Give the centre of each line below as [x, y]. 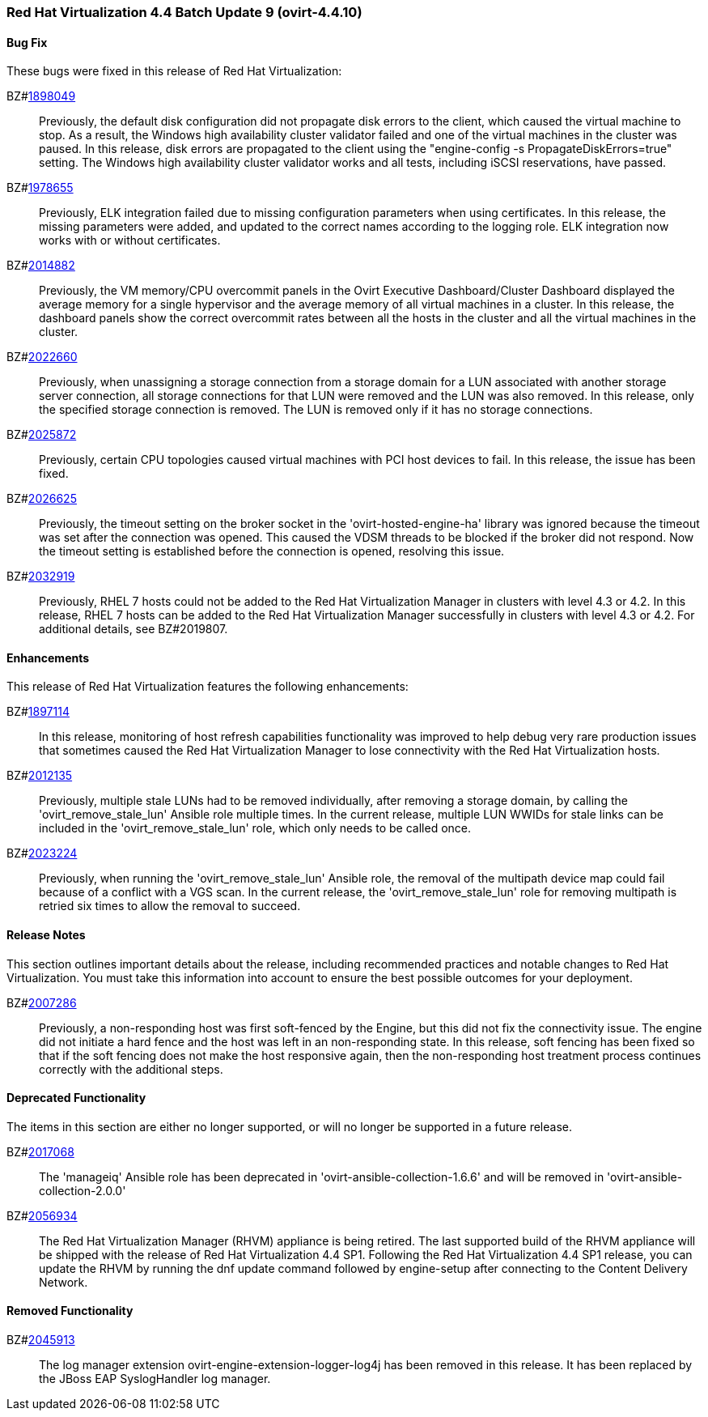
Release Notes [46, 935]
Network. [64, 1282]
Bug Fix [27, 42]
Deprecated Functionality [76, 1098]
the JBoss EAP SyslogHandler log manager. [155, 1379]
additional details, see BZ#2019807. [134, 629]
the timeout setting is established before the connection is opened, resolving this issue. [272, 551]
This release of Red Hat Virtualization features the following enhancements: [208, 687]
